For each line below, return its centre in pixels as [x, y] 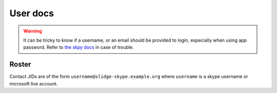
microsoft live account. [34, 83]
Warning [33, 31]
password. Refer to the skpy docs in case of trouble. [78, 47]
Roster [20, 64]
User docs [32, 13]
